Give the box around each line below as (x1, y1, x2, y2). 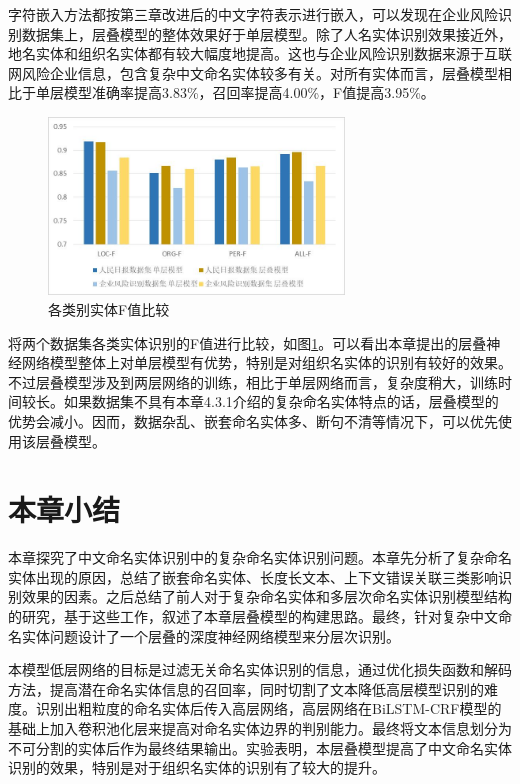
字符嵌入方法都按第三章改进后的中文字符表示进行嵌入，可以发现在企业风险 (8, 4, 498, 24)
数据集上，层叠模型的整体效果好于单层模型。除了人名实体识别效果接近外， (21, 23, 512, 44)
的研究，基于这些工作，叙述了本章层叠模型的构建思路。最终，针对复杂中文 (8, 606, 498, 627)
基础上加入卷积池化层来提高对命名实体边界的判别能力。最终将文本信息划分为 (8, 717, 512, 738)
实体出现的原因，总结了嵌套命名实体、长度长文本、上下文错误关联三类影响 (8, 566, 498, 587)
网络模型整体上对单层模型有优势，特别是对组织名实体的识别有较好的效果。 (21, 352, 512, 373)
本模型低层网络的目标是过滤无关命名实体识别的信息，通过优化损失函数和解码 (8, 659, 512, 680)
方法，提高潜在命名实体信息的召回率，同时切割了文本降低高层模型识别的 (8, 678, 484, 699)
